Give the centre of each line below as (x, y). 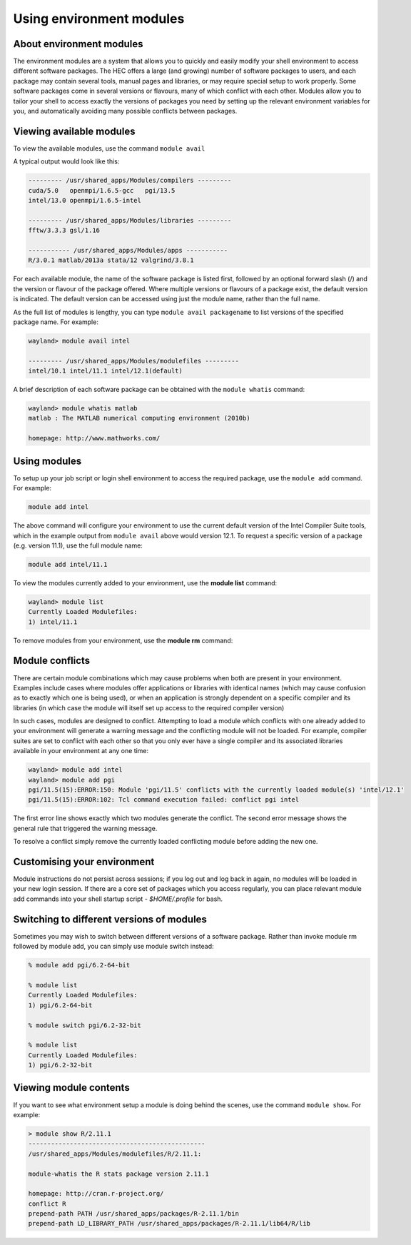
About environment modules (78, 44)
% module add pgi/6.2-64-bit (79, 965)
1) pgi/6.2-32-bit (60, 1065)
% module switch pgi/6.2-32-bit (85, 1025)
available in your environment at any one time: (81, 751)
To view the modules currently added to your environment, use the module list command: (145, 583)
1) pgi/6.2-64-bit (60, 1005)
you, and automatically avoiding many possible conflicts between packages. (125, 111)
